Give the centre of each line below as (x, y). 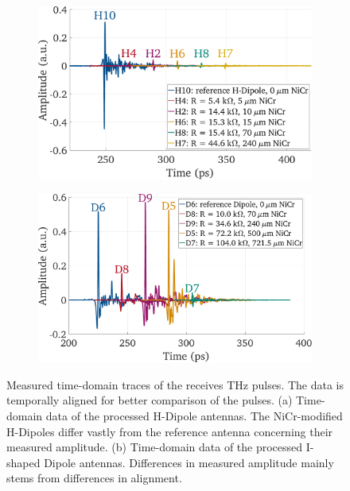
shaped (23, 462)
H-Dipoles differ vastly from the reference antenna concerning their (170, 431)
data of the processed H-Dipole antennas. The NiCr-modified (194, 416)
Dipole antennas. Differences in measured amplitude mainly (189, 462)
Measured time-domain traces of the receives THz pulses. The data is (175, 384)
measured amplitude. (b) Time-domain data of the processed (155, 447)
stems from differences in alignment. (94, 478)
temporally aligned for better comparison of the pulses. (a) (150, 400)
